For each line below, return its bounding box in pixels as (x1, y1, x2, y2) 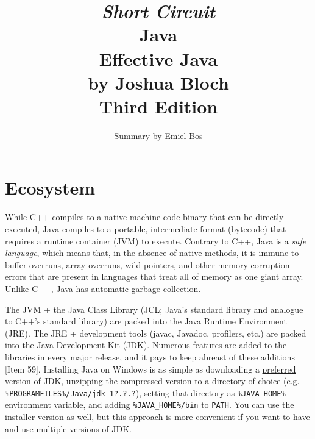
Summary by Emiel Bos (114, 129, 203, 141)
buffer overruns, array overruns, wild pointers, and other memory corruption (5, 258, 290, 271)
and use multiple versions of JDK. (5, 422, 132, 435)
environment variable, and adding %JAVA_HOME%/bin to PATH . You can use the (5, 398, 294, 411)
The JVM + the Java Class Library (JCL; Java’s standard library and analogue (5, 302, 303, 315)
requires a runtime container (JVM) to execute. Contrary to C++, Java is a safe (5, 234, 306, 247)
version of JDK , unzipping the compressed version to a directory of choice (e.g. (5, 374, 300, 387)
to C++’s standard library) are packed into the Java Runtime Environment (5, 315, 287, 327)
